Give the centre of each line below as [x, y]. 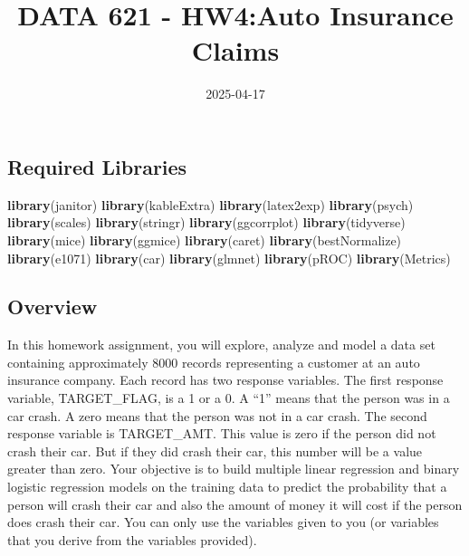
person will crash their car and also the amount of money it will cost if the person [235, 504]
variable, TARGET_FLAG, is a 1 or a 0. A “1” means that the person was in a [229, 398]
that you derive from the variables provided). [132, 539]
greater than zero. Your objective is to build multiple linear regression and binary [234, 469]
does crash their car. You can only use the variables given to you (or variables [223, 522]
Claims [235, 50]
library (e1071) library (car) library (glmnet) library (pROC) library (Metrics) [229, 258]
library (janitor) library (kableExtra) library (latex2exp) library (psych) [211, 204]
